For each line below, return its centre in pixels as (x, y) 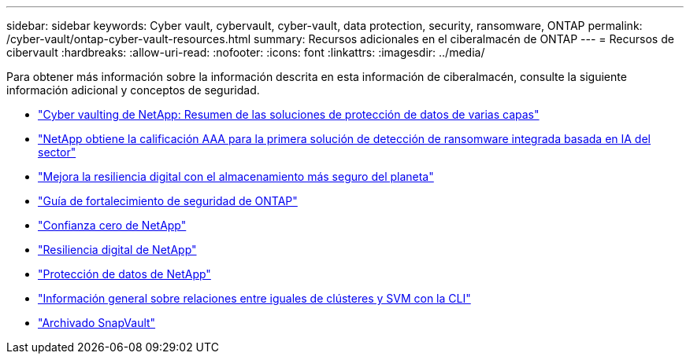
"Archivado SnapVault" (97, 323)
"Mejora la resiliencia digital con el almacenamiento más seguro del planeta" (236, 176)
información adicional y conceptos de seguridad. (133, 90)
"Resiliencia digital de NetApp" (117, 250)
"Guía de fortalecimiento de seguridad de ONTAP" (168, 201)
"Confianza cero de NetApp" (112, 225)
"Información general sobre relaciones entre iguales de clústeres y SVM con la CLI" (254, 298)
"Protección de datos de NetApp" (124, 274)
